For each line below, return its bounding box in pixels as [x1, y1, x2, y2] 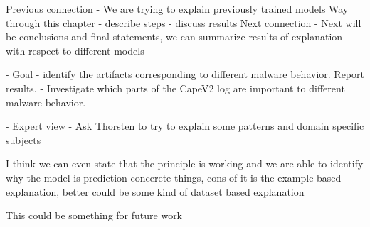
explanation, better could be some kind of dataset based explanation [6, 184, 305, 199]
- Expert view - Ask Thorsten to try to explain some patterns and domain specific [6, 118, 364, 133]
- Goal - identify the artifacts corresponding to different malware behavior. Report [6, 67, 364, 82]
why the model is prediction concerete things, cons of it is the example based [6, 170, 342, 184]
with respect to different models [6, 43, 144, 57]
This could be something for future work [6, 208, 183, 223]
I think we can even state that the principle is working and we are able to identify [6, 156, 364, 171]
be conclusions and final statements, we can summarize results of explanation [6, 29, 343, 44]
